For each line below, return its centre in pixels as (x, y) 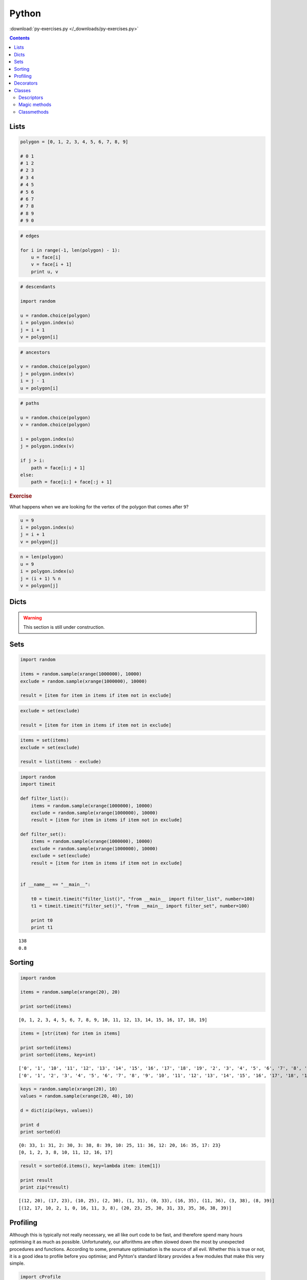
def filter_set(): (43, 834)
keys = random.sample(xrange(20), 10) (69, 1089)
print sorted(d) (41, 1132)
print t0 (42, 920)
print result (37, 1180)
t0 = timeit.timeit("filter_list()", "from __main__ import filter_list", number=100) (143, 899)
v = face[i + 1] (51, 264)
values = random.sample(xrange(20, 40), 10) (77, 1096)
